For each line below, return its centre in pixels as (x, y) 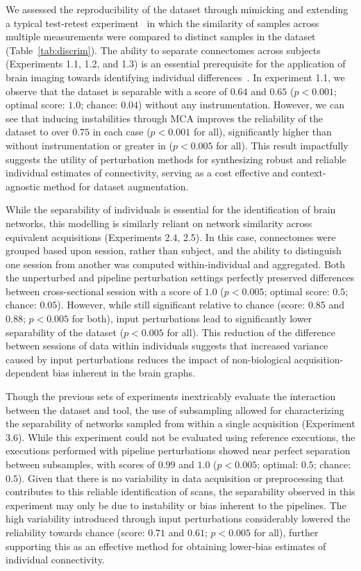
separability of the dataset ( (65, 332)
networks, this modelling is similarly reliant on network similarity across (159, 223)
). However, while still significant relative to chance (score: (181, 305)
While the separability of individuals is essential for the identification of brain (171, 209)
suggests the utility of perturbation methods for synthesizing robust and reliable (176, 159)
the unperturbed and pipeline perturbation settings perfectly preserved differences (180, 278)
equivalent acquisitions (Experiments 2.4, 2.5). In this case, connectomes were (171, 237)
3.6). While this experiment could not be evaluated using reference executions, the (180, 437)
